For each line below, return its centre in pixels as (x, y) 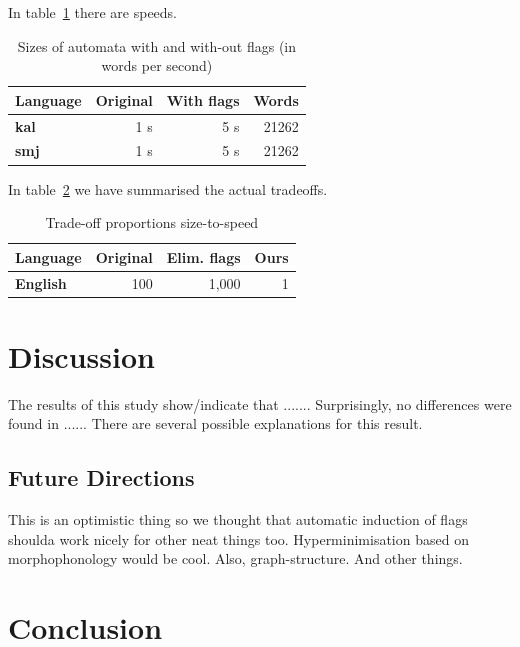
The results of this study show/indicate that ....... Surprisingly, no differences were (260, 403)
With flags (203, 99)
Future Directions (101, 477)
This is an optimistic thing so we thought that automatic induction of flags (238, 519)
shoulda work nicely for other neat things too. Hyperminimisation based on (238, 538)
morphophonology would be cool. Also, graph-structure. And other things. (235, 558)
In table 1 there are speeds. (92, 12)
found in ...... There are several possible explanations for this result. (215, 423)
